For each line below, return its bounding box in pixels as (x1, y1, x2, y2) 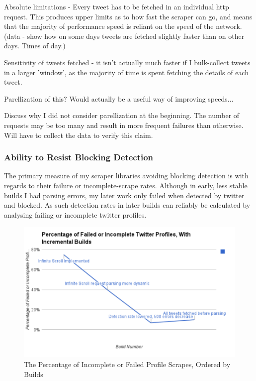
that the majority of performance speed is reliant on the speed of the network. (4, 21, 242, 31)
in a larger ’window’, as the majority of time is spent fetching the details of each (4, 67, 249, 77)
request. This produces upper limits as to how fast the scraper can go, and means (4, 11, 253, 21)
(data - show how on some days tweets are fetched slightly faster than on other (4, 30, 245, 41)
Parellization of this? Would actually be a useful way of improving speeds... (4, 93, 234, 104)
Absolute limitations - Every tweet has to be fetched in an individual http (4, 1, 229, 11)
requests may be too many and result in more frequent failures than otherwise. (4, 120, 244, 130)
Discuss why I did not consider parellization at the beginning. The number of (4, 110, 240, 121)
